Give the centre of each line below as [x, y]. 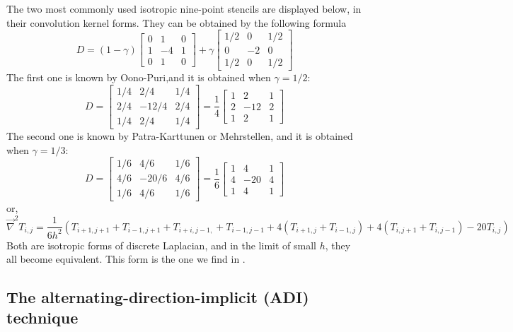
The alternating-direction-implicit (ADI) [158, 297]
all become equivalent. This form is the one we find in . [126, 259]
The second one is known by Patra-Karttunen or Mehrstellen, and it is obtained [180, 135]
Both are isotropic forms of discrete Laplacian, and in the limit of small [161, 245]
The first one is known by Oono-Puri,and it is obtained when [139, 77]
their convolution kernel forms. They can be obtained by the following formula [177, 22]
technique [42, 318]
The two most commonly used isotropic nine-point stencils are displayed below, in [184, 8]
